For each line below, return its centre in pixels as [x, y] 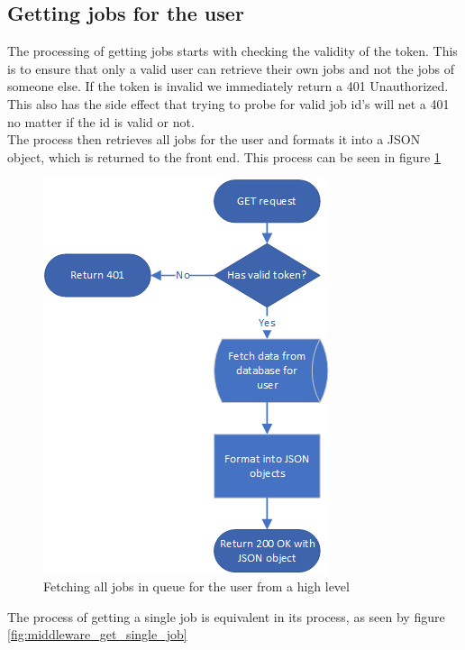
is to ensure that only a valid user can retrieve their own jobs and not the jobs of [231, 68]
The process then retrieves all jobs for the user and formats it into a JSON [214, 139]
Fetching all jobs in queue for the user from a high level [196, 586]
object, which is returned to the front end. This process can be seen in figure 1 [224, 156]
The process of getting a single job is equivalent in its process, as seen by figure [226, 616]
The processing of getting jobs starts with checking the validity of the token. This [232, 51]
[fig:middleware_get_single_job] [97, 634]
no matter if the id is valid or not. [101, 121]
